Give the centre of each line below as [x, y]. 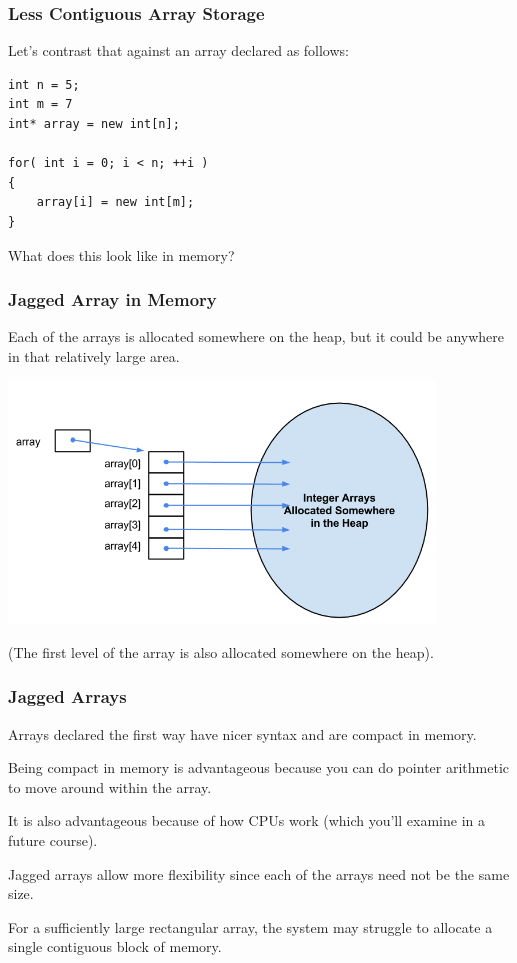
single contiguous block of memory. [115, 946]
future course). [53, 840]
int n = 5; [44, 84]
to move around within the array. [110, 786]
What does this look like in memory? [121, 254]
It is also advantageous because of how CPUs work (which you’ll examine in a [246, 820]
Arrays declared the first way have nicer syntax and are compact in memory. [242, 733]
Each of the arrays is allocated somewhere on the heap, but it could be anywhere [256, 336]
